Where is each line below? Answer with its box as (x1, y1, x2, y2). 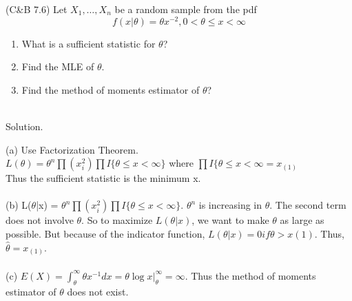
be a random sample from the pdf (114, 2, 257, 16)
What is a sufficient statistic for (21, 36, 156, 50)
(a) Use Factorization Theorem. (6, 142, 138, 156)
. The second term (269, 198, 346, 212)
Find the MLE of (21, 59, 94, 74)
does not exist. (67, 284, 129, 298)
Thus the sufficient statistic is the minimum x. (6, 171, 201, 185)
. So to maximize (81, 213, 153, 227)
